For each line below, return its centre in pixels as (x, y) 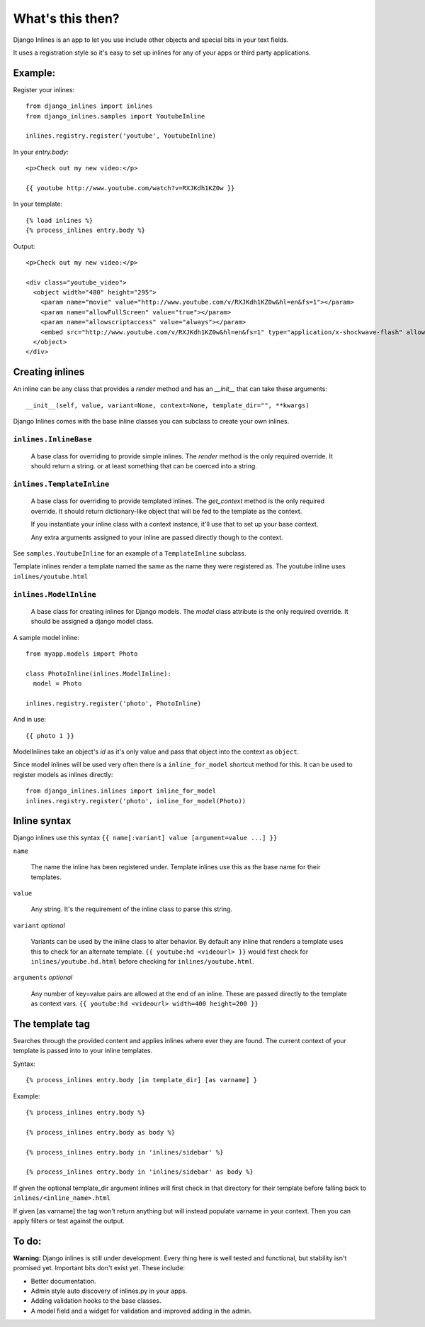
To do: (27, 1241)
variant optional (39, 925)
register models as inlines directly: (63, 774)
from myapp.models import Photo (82, 654)
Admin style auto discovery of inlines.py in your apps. (109, 1291)
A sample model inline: (46, 637)
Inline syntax (42, 821)
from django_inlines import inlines (89, 106)
